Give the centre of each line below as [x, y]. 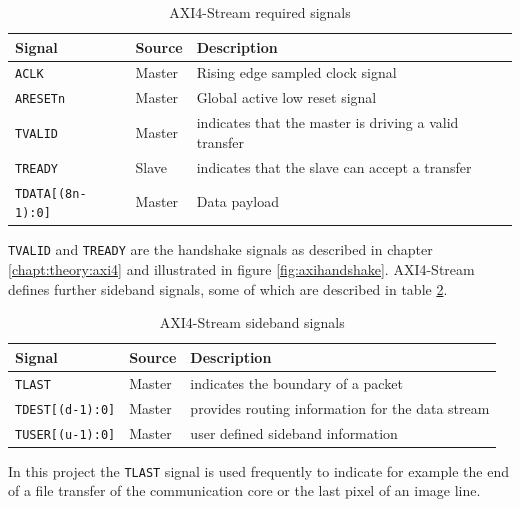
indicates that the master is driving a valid [327, 122]
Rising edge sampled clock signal [296, 72]
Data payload [237, 201]
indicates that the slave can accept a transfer [334, 166]
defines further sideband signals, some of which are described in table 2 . [228, 288]
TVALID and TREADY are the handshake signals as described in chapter [220, 249]
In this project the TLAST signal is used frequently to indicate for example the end [258, 470]
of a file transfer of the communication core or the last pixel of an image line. [244, 490]
